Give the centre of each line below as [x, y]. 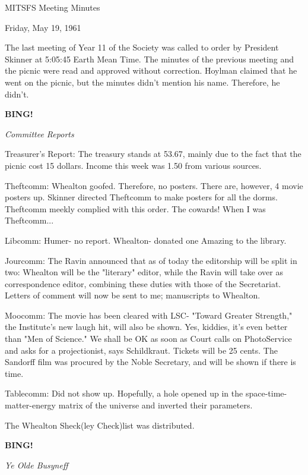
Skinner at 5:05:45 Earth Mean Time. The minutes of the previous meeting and [149, 59]
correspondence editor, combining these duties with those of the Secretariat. [143, 283]
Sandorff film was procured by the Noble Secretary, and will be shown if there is [150, 362]
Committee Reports [39, 133]
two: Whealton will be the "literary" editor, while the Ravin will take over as [144, 272]
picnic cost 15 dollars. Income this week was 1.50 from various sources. [133, 165]
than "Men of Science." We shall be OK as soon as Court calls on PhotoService [148, 339]
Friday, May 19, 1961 [43, 27]
